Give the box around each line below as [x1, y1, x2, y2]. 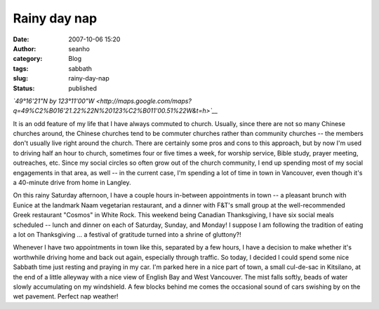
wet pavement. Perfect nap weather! [13, 292, 119, 301]
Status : [13, 84, 35, 92]
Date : [13, 35, 29, 43]
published [68, 84, 98, 92]
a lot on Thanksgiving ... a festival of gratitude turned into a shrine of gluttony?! [13, 230, 241, 238]
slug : [13, 74, 28, 83]
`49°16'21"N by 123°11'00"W [13, 97, 95, 105]
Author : [13, 44, 36, 53]
